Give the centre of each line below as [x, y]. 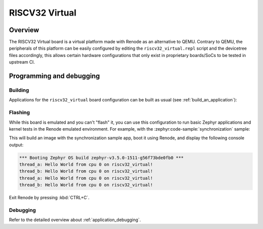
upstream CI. [22, 62]
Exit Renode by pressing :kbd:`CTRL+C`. [49, 198]
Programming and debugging [54, 76]
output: [16, 145]
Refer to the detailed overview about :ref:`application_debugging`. [75, 220]
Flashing [19, 113]
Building [19, 90]
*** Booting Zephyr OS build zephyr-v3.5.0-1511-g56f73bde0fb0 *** [102, 158]
